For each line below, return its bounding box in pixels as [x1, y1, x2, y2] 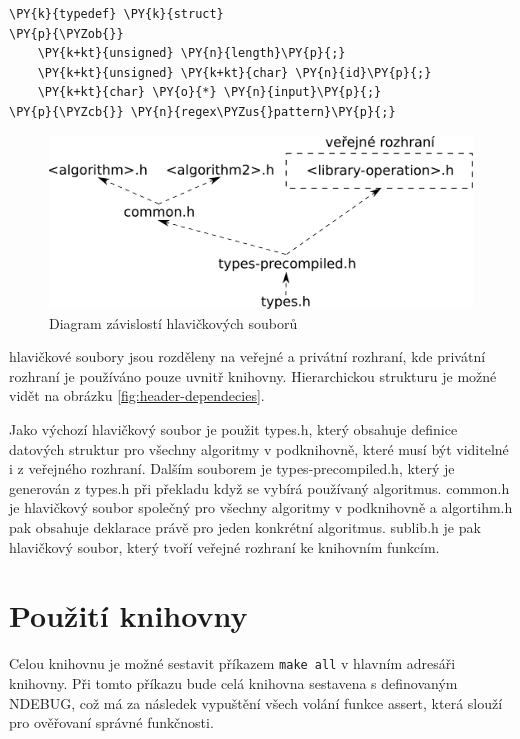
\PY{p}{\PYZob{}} [9, 26, 124, 41]
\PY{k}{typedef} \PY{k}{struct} [9, 7, 224, 21]
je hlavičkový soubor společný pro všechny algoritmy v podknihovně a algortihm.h [9, 497, 513, 518]
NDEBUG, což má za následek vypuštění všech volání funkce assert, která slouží [9, 692, 503, 713]
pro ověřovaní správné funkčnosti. [9, 712, 214, 733]
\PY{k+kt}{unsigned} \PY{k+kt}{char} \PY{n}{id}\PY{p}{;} [37, 65, 432, 80]
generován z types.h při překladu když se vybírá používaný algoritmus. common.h [9, 477, 510, 498]
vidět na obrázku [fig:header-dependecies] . [9, 385, 265, 406]
